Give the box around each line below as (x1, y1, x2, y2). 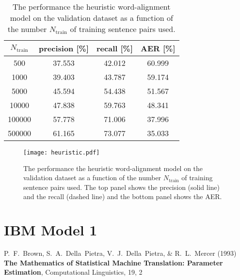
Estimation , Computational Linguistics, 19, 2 (4, 267, 143, 277)
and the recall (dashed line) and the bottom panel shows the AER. (23, 191, 222, 202)
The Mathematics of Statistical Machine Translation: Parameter (4, 257, 223, 267)
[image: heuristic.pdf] (23, 149, 100, 156)
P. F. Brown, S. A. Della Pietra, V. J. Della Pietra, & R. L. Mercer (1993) (4, 248, 237, 258)
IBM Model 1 (4, 220, 97, 240)
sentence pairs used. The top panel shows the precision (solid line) (23, 182, 220, 192)
